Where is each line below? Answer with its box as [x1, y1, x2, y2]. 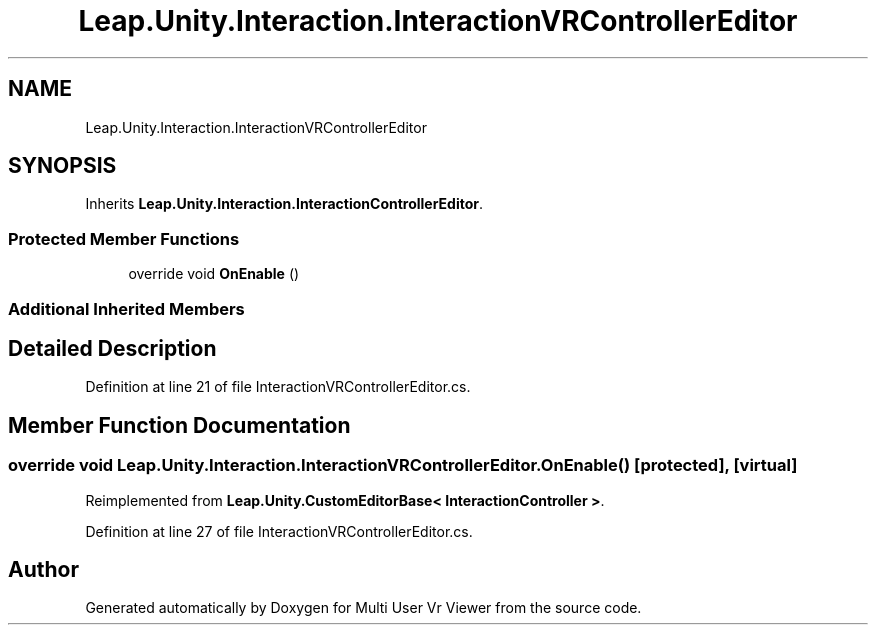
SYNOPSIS [8, 153, 117, 179]
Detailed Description [8, 335, 217, 361]
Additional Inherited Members [8, 298, 245, 319]
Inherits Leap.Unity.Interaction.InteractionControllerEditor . [85, 195, 484, 213]
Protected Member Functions [8, 228, 240, 249]
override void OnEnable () [128, 265, 300, 283]
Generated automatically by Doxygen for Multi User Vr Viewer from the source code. [85, 599, 642, 617]
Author [8, 557, 79, 583]
